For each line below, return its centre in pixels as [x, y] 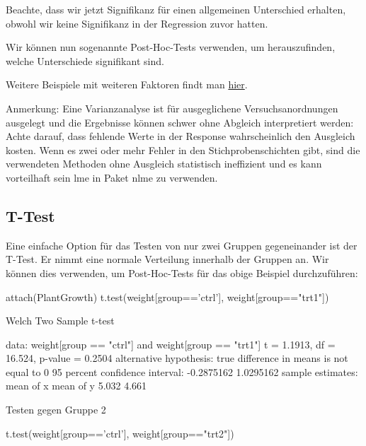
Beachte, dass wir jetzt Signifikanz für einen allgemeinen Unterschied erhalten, [176, 9]
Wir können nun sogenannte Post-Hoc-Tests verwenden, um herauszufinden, [171, 47]
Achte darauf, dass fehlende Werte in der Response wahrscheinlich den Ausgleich [181, 136]
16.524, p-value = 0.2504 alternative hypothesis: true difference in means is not [177, 358]
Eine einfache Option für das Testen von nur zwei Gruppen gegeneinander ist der [182, 245]
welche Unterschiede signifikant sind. [85, 60]
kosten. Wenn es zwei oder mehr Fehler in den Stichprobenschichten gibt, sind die [183, 149]
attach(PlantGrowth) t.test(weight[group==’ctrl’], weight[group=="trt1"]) [167, 297]
